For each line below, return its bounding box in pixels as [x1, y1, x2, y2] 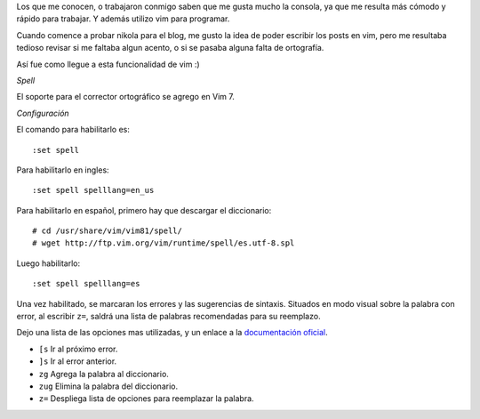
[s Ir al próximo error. [38, 343, 118, 354]
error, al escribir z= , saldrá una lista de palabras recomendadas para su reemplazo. [16, 311, 321, 322]
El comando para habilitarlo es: [16, 125, 131, 135]
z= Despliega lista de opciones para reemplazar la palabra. [38, 393, 254, 404]
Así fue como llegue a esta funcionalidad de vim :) [16, 59, 200, 69]
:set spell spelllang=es [32, 278, 140, 289]
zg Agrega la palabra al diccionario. [38, 368, 169, 379]
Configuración [16, 108, 70, 118]
